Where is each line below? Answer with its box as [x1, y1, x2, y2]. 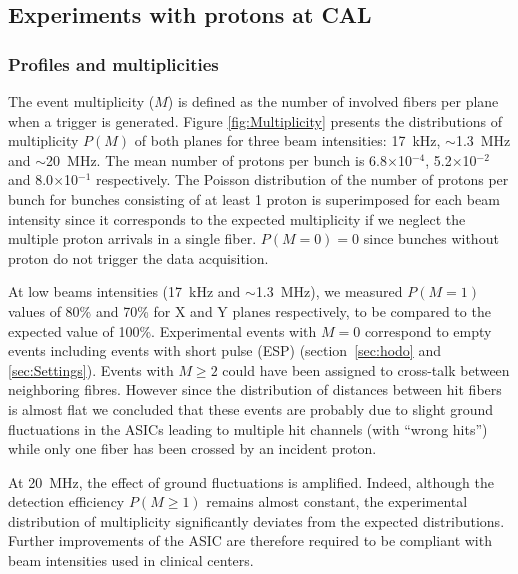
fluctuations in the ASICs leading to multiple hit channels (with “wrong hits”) [8, 418, 488, 439]
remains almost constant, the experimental [206, 491, 468, 512]
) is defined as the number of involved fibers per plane [167, 91, 499, 111]
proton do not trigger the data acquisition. [8, 247, 269, 268]
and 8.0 [8, 169, 54, 190]
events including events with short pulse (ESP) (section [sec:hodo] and [8, 340, 441, 361]
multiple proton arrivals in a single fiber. [8, 228, 257, 249]
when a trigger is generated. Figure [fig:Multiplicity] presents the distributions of [8, 110, 502, 131]
